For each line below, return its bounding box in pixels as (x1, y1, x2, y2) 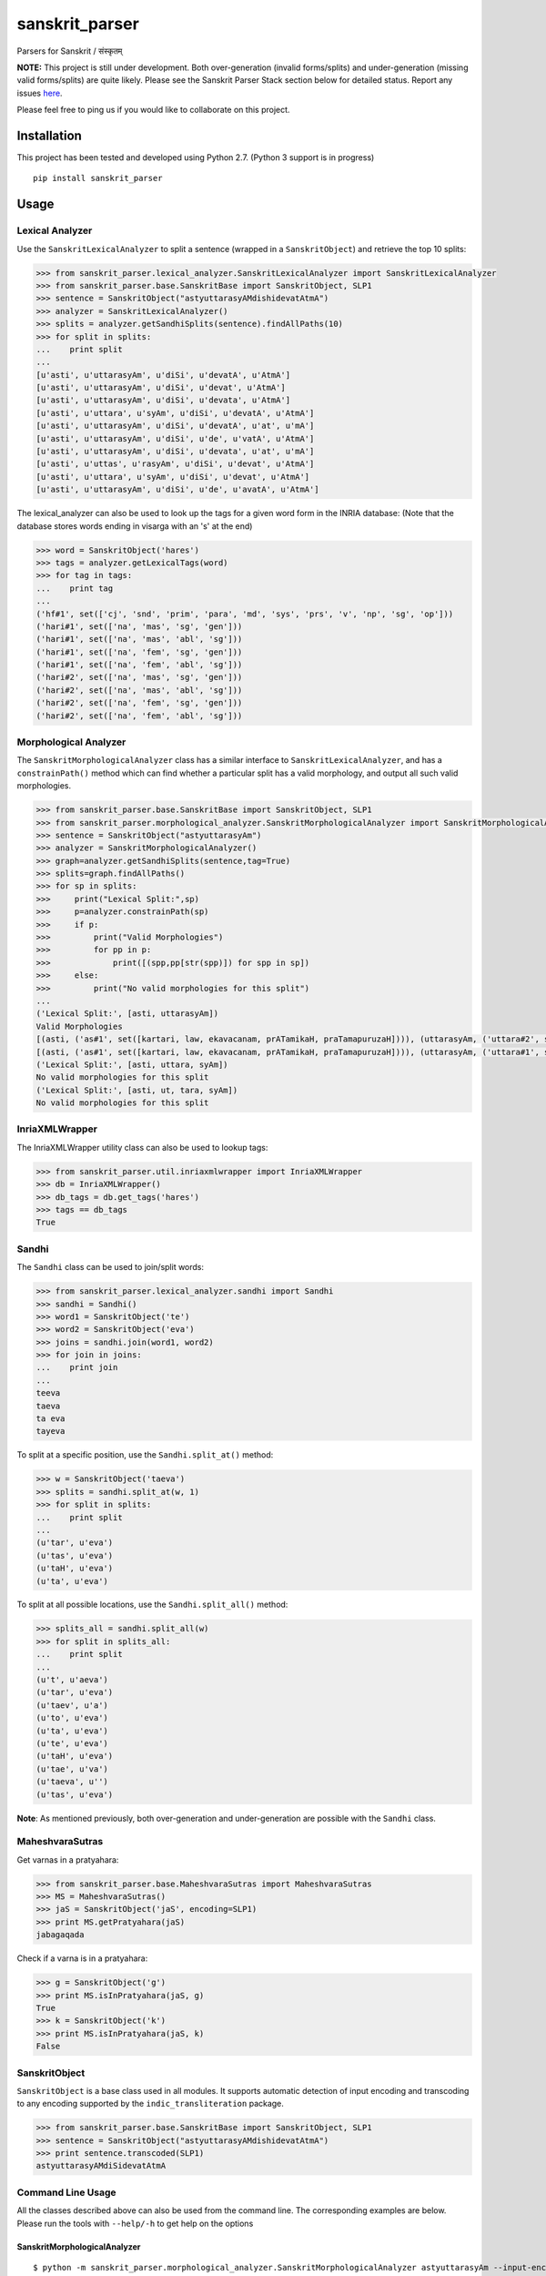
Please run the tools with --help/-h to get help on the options (16, 2218, 254, 2229)
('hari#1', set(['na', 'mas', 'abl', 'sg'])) (35, 634, 243, 645)
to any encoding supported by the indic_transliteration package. (16, 2098, 284, 2109)
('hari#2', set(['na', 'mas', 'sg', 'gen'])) (35, 672, 243, 683)
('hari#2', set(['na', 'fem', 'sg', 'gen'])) (35, 697, 243, 708)
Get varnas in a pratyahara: (16, 1854, 119, 1865)
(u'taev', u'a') (35, 1700, 109, 1711)
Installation (16, 127, 82, 143)
